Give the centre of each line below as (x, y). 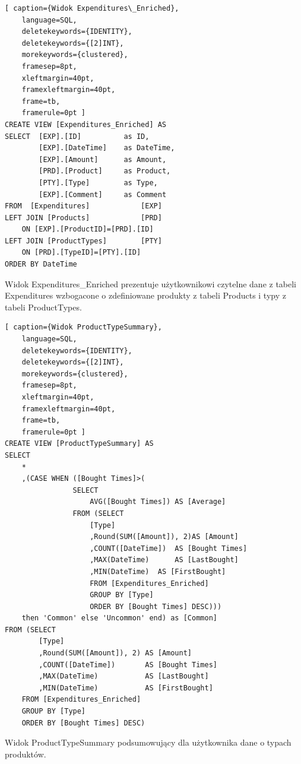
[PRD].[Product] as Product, (105, 171)
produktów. (26, 754)
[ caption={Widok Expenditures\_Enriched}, (92, 8)
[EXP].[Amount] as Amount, (103, 159)
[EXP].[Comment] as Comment (103, 194)
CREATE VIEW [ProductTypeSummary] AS (79, 444)
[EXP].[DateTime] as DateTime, (107, 148)
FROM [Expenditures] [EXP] (83, 206)
